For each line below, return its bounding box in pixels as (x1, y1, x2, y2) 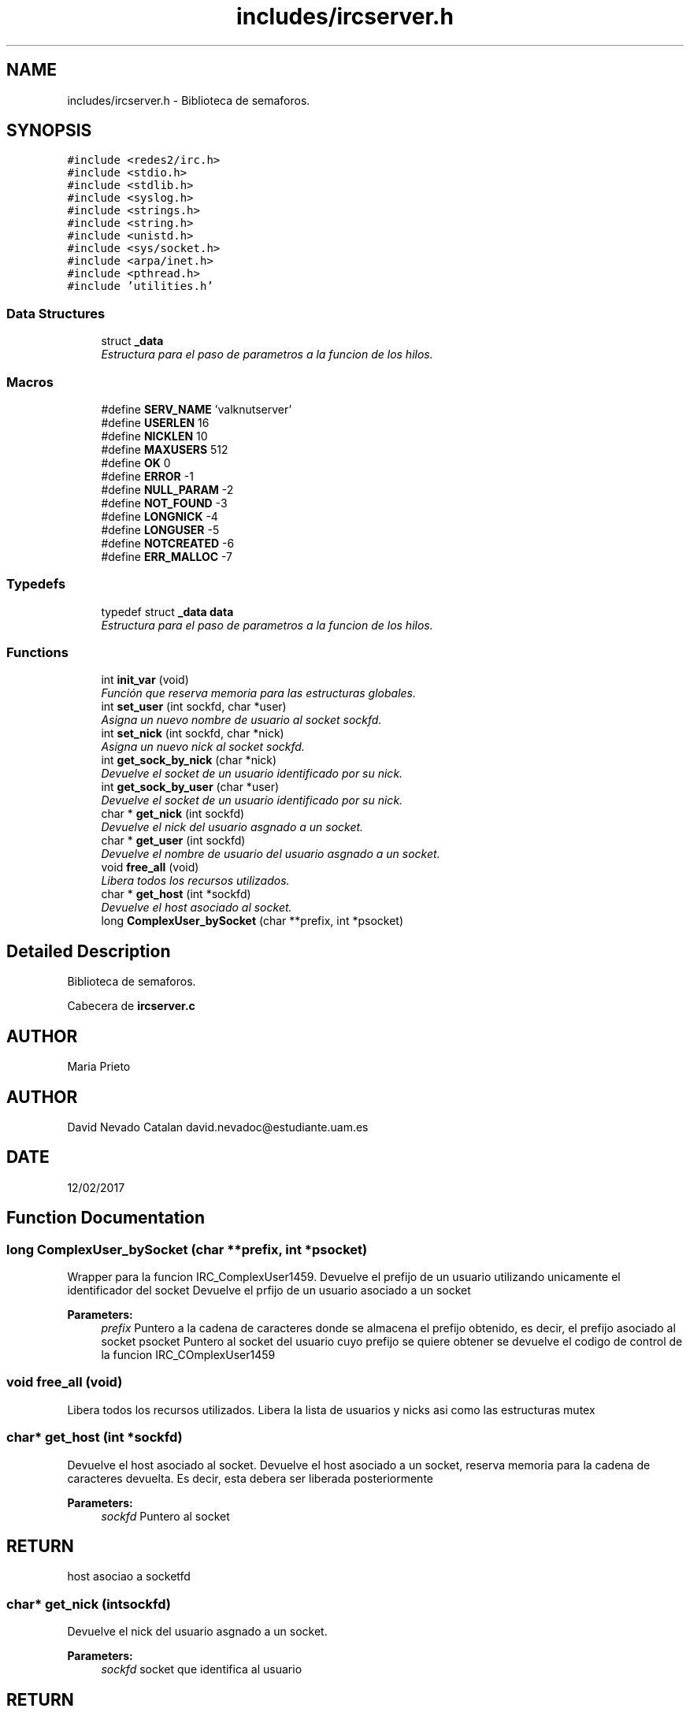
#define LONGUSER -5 (101, 522, 220, 537)
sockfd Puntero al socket (101, 1509, 230, 1523)
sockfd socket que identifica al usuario (101, 1662, 302, 1677)
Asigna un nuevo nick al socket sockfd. (101, 740, 305, 754)
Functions (6, 644, 69, 661)
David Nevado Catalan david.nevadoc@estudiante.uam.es (67, 1120, 369, 1134)
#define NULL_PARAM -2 (101, 482, 234, 496)
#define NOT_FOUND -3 (101, 496, 228, 510)
